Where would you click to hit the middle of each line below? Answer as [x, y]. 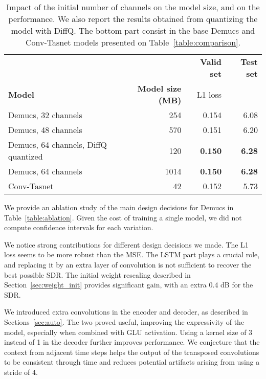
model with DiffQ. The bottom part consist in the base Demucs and [133, 30]
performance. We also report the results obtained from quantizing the [133, 19]
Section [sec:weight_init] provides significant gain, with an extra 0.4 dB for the [129, 285]
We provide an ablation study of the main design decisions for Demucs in [119, 207]
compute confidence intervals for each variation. [79, 227]
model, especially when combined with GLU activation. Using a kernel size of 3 [128, 332]
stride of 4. [21, 372]
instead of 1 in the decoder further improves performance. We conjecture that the [132, 342]
